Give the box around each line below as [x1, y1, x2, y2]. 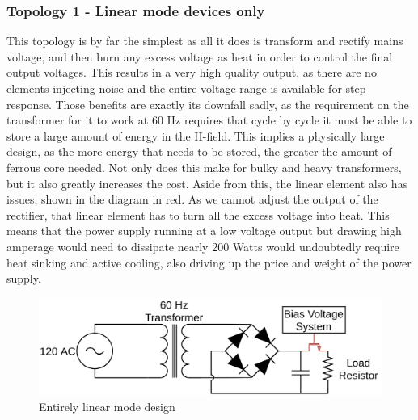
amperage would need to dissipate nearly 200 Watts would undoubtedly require [6, 237, 399, 254]
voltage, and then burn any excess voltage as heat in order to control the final [6, 48, 393, 65]
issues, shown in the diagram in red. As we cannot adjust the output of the [6, 191, 378, 208]
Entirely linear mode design [39, 397, 175, 414]
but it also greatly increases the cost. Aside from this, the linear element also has [6, 174, 408, 191]
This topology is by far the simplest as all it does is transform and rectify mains [6, 32, 403, 49]
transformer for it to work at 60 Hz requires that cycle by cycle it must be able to [6, 111, 412, 128]
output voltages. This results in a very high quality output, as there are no [6, 64, 377, 81]
